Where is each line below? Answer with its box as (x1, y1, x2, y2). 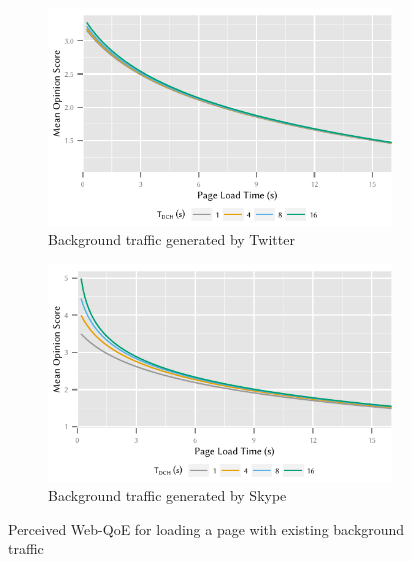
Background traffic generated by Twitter (48, 229, 295, 250)
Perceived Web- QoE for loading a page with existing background (8, 518, 405, 539)
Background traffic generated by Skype (48, 485, 287, 506)
